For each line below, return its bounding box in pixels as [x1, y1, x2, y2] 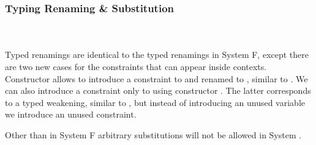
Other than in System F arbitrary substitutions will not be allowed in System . [5, 128, 302, 141]
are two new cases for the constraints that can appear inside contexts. [5, 60, 267, 72]
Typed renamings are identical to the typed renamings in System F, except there [5, 48, 309, 61]
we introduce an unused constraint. [5, 108, 137, 121]
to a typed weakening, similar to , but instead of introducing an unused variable [5, 96, 305, 108]
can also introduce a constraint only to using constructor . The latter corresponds [5, 84, 311, 97]
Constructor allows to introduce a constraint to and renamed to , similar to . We [5, 72, 308, 85]
